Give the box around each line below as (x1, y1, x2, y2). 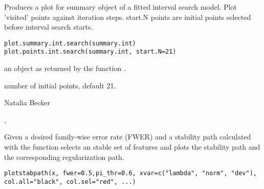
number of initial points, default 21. (4, 80, 116, 90)
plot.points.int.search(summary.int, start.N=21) (4, 48, 177, 56)
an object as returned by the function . (4, 63, 126, 74)
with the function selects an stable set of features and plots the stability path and (4, 141, 260, 152)
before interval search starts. (4, 21, 93, 32)
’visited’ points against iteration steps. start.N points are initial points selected (4, 11, 251, 22)
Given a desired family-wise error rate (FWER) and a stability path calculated (4, 131, 251, 142)
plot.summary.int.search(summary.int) (4, 39, 136, 47)
